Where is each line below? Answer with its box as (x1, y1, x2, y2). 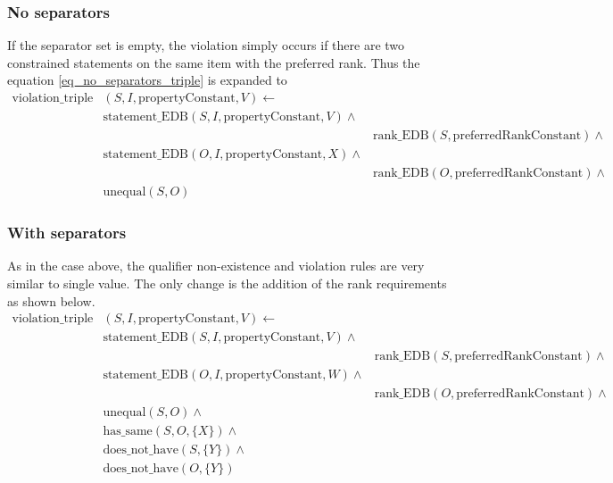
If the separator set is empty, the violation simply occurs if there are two (7, 36, 405, 54)
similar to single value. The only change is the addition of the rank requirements (7, 274, 447, 292)
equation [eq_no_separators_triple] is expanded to (7, 71, 287, 89)
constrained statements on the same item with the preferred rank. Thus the (7, 53, 420, 71)
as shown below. (7, 291, 95, 310)
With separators (7, 221, 127, 244)
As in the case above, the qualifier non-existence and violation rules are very (7, 256, 425, 275)
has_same (103, 425, 153, 438)
